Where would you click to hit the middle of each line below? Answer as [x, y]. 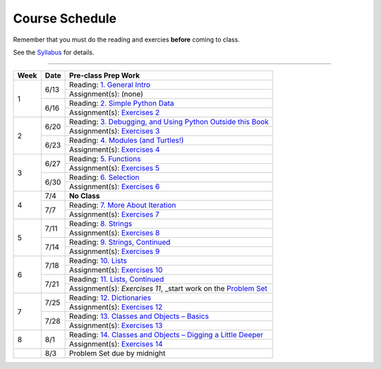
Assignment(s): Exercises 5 [114, 168]
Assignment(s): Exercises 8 [114, 233]
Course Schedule [65, 18]
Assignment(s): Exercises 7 [114, 214]
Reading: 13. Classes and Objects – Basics [139, 316]
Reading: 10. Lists [98, 261]
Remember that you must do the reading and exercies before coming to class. [126, 40]
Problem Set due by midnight [117, 353]
